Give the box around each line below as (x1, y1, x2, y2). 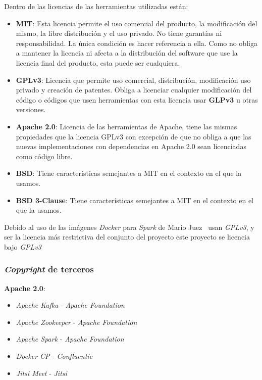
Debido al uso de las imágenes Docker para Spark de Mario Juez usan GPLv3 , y (4, 221, 254, 232)
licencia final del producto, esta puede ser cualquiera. (16, 57, 180, 68)
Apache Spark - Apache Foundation (16, 334, 124, 344)
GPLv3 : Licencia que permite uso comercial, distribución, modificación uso (16, 74, 251, 85)
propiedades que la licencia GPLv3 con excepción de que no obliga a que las (16, 131, 251, 141)
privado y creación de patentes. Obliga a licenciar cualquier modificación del (16, 84, 252, 95)
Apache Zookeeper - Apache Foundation (16, 316, 137, 327)
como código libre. (16, 151, 73, 161)
